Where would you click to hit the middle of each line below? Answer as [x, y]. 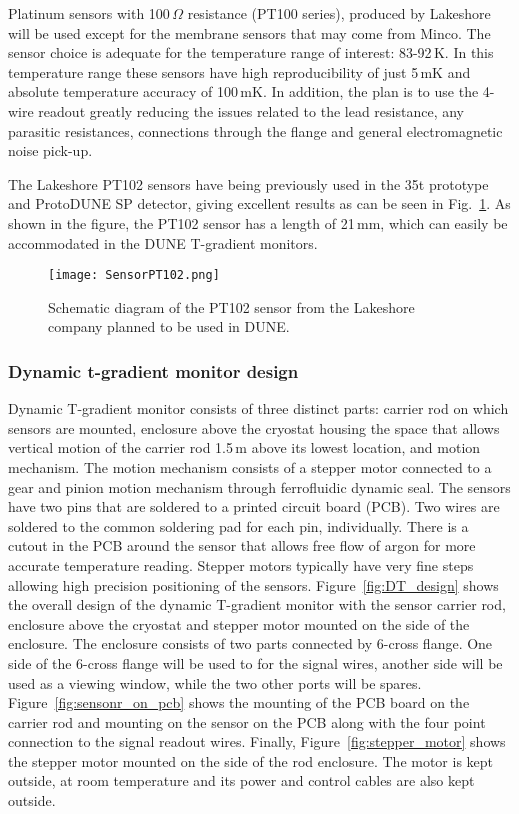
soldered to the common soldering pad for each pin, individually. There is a [238, 525]
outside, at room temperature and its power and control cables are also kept [241, 780]
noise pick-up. [50, 150]
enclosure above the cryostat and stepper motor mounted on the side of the [239, 623]
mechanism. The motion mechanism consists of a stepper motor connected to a [250, 466]
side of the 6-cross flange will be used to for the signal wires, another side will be [255, 662]
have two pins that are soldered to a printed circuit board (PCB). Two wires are [254, 506]
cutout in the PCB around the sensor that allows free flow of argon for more [242, 545]
